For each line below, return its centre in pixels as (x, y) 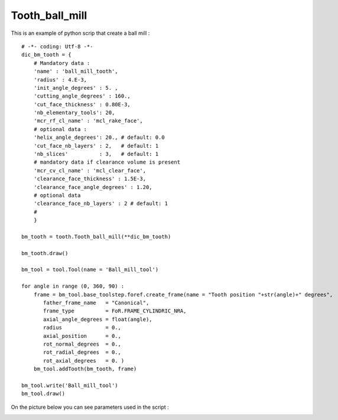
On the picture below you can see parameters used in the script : (90, 407)
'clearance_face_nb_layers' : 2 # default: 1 (101, 204)
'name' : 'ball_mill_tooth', (76, 71)
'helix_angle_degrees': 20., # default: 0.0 (99, 138)
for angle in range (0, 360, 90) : (73, 286)
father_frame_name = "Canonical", (96, 303)
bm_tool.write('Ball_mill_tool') (70, 385)
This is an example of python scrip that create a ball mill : (80, 33)
